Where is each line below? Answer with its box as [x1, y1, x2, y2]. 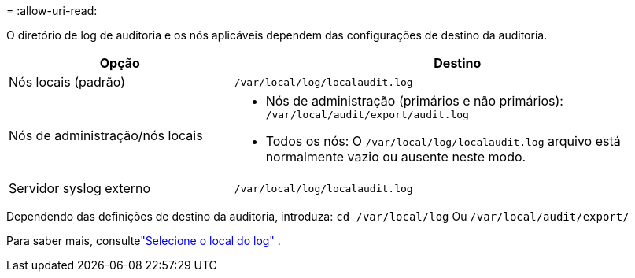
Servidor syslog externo [9, 180, 151, 196]
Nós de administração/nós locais [9, 127, 203, 143]
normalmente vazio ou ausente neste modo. [265, 149, 526, 165]
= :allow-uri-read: [6, 4, 98, 17]
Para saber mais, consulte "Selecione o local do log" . [6, 234, 281, 247]
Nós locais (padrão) [9, 74, 125, 90]
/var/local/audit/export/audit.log [265, 109, 469, 120]
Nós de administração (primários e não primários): [265, 93, 563, 109]
